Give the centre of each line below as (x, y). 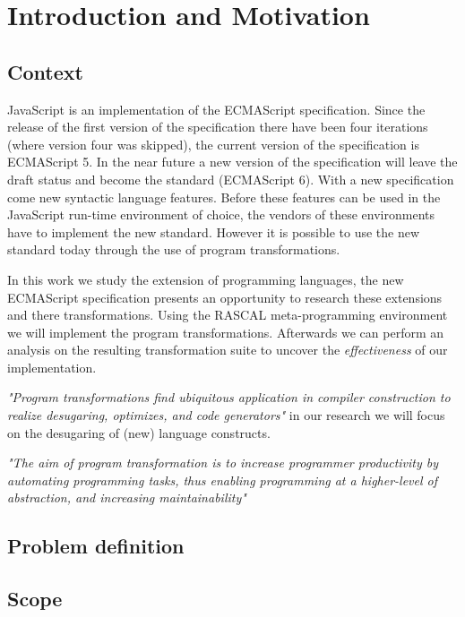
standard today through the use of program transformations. (174, 249)
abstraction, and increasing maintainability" (127, 497)
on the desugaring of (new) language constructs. (139, 432)
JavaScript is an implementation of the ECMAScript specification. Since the (216, 109)
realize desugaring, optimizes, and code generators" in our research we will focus (226, 415)
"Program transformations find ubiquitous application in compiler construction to (229, 397)
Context (45, 71)
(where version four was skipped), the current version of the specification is (213, 144)
